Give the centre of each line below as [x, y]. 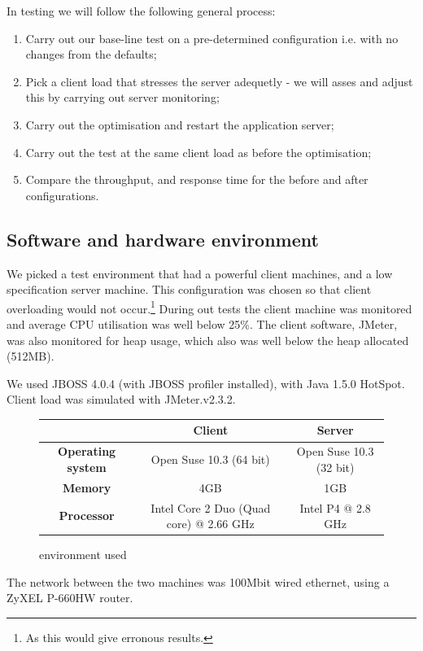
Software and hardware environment [163, 239]
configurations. [62, 195]
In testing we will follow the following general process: [141, 11]
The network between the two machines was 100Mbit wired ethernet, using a [198, 581]
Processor [87, 516]
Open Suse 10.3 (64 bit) [210, 459]
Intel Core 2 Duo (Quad [211, 507]
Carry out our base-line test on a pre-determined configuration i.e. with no [212, 38]
